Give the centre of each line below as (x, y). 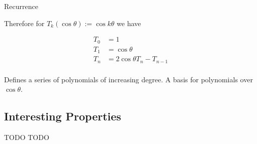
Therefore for (24, 23)
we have (129, 23)
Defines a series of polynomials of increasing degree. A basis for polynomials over (128, 79)
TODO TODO (27, 137)
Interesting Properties (63, 116)
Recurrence (21, 6)
